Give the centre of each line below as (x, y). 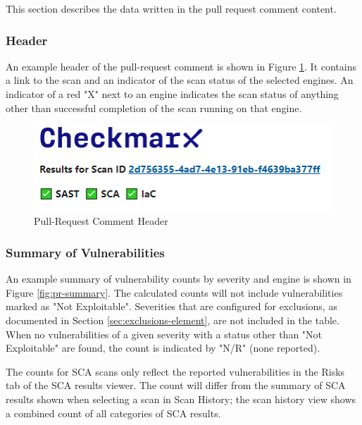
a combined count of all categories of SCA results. (113, 413)
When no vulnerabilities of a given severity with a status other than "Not (164, 334)
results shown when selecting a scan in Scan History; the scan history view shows (181, 399)
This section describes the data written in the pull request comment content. (171, 8)
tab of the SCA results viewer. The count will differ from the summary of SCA (176, 385)
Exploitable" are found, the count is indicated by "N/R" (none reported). (163, 348)
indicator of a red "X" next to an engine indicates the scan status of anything (172, 94)
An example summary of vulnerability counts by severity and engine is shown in (179, 279)
